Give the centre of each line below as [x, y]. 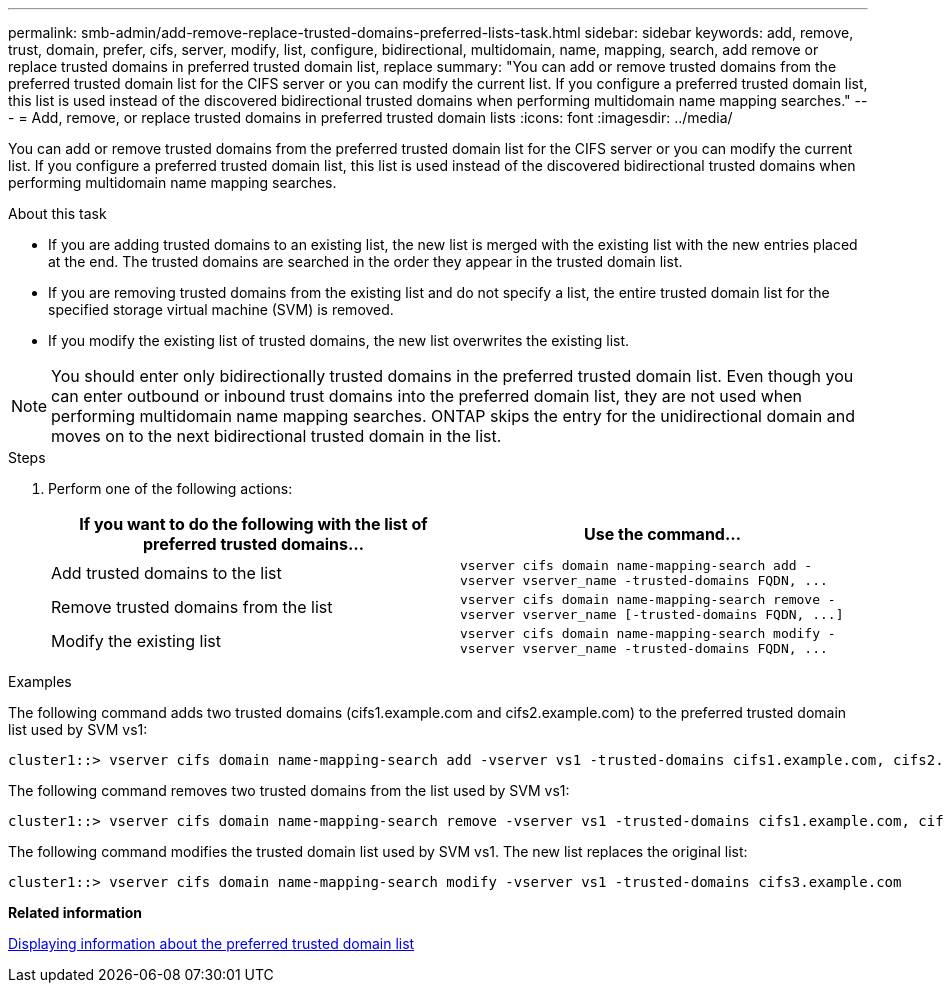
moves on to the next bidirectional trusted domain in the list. [276, 436]
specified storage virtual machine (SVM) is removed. [221, 309]
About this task [57, 213]
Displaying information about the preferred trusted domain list [211, 943]
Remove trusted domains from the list [192, 607]
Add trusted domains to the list [166, 573]
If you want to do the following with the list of [253, 524]
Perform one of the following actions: [170, 488]
